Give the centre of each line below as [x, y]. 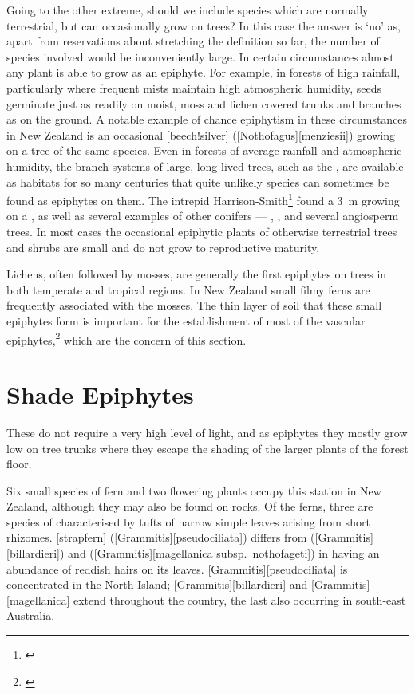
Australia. [31, 615]
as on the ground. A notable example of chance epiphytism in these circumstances [207, 119]
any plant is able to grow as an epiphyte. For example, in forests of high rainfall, [204, 72]
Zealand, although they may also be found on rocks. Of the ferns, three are [190, 506]
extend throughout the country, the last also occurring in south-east [239, 599]
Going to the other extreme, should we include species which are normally [188, 10]
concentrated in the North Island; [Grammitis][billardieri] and [157, 584]
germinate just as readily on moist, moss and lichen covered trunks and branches [204, 103]
